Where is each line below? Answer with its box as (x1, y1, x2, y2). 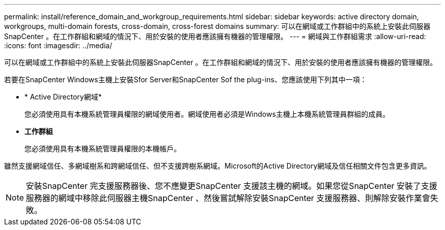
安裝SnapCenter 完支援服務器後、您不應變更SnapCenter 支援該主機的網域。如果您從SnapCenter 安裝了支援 (26, 181, 437, 191)
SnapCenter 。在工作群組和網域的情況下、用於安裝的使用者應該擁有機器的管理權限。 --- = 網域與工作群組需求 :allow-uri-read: (4, 32, 426, 41)
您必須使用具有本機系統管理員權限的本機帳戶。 (24, 144, 181, 153)
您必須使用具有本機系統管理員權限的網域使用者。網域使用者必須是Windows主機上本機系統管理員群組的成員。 (24, 110, 390, 118)
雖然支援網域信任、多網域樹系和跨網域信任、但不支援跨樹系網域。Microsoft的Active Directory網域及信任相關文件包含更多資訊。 (4, 161, 431, 170)
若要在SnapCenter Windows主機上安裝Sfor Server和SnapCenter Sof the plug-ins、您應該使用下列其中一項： (4, 75, 367, 84)
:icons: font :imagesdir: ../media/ (4, 41, 112, 50)
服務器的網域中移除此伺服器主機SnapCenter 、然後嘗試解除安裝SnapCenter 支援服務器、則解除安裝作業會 (26, 193, 430, 203)
